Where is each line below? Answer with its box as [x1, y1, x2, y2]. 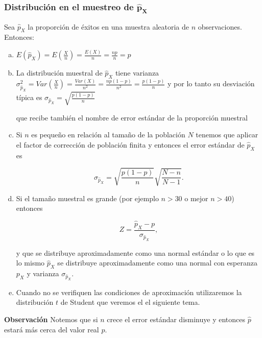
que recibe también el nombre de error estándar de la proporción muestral [16, 112, 248, 123]
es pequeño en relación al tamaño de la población [31, 129, 185, 140]
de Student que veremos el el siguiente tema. [60, 297, 200, 307]
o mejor [184, 192, 208, 203]
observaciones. [198, 21, 242, 32]
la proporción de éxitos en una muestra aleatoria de [28, 21, 189, 32]
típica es [16, 92, 42, 103]
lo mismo [16, 257, 45, 268]
